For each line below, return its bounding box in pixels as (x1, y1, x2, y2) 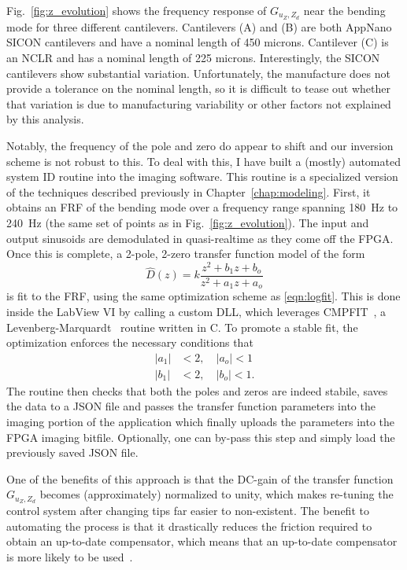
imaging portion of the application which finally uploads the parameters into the (6, 413, 395, 429)
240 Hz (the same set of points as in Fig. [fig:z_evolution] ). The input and (6, 214, 369, 230)
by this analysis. (6, 111, 84, 127)
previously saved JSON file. (6, 444, 139, 461)
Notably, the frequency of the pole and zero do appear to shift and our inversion (6, 138, 394, 154)
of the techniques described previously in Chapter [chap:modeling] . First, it (6, 183, 371, 200)
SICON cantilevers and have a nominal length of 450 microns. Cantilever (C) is (6, 34, 389, 50)
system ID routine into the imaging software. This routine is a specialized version (6, 168, 398, 185)
